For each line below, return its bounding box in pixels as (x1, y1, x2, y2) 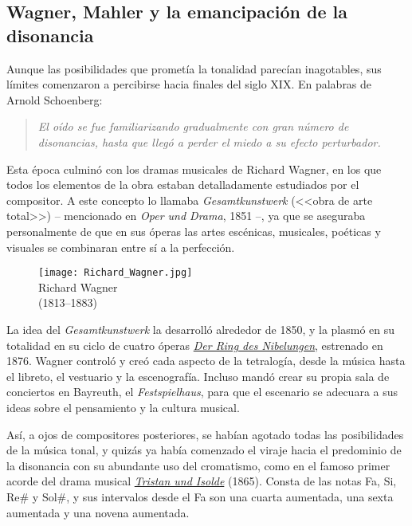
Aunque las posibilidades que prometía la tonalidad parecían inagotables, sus (6, 60, 382, 77)
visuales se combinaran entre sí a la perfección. (6, 238, 235, 255)
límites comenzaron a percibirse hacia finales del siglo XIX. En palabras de (6, 76, 372, 92)
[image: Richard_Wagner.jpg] (38, 267, 193, 279)
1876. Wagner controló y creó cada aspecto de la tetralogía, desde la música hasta (6, 352, 406, 369)
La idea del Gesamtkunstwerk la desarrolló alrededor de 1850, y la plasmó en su (6, 320, 395, 337)
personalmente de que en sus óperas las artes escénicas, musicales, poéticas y (6, 222, 381, 239)
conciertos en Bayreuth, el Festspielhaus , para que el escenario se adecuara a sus (6, 383, 398, 400)
